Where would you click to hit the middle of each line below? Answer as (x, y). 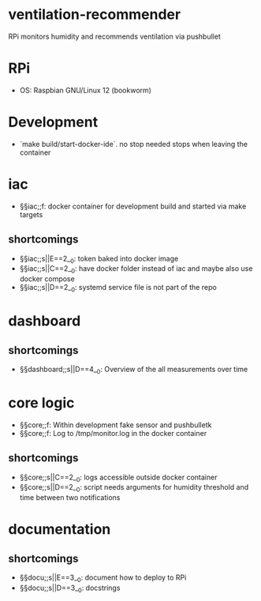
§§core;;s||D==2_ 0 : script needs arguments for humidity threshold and (134, 488)
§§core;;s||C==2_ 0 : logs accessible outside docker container (118, 478)
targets (31, 214)
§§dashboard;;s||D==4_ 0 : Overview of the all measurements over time (134, 370)
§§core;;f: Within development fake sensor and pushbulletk (116, 425)
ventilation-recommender (95, 15)
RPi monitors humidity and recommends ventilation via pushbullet (114, 36)
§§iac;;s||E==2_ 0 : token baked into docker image (99, 259)
